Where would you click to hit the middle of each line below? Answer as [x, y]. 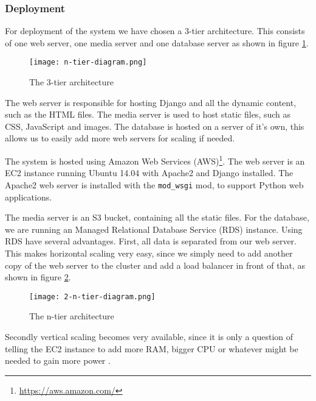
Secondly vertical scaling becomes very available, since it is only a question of [149, 336]
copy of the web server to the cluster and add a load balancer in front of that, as [155, 265]
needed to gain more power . [58, 360]
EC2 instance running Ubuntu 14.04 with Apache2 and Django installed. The [149, 173]
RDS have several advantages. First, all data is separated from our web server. [151, 241]
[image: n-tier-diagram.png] [88, 62]
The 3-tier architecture [71, 82]
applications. [29, 197]
